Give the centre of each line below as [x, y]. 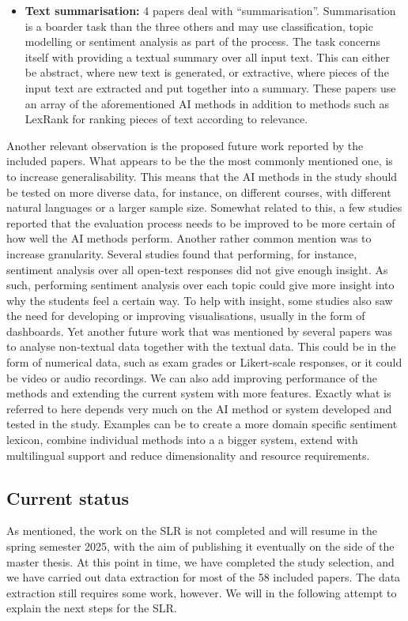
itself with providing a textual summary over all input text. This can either [208, 56]
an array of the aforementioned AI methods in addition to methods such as [207, 103]
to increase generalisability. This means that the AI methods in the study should [202, 176]
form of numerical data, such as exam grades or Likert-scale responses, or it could [204, 362]
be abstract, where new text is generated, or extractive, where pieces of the [207, 72]
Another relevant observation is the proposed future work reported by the [185, 145]
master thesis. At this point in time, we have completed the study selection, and [200, 561]
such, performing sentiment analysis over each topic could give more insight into [200, 285]
